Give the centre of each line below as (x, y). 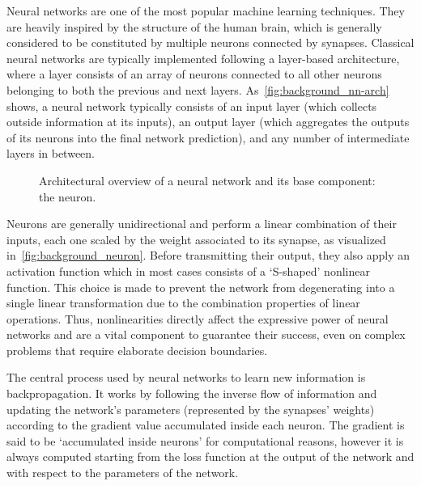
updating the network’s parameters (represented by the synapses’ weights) (191, 409)
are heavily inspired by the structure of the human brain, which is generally (194, 26)
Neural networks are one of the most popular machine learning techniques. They (206, 11)
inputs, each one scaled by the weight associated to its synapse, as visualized (196, 239)
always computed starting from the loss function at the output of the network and (210, 456)
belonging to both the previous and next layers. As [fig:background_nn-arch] (198, 89)
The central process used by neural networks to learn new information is (186, 377)
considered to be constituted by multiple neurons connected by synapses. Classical (210, 42)
